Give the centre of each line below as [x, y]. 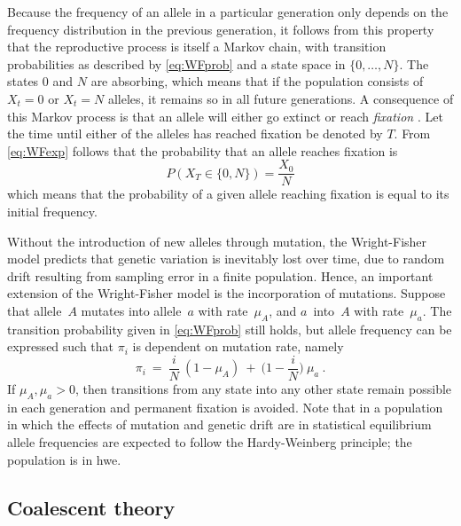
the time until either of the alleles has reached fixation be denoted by [195, 133]
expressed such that [61, 346]
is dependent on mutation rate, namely [238, 346]
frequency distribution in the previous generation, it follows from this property [221, 29]
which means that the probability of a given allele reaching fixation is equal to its [228, 194]
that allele [35, 310]
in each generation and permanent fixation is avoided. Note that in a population [225, 407]
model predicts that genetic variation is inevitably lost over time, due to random [226, 259]
